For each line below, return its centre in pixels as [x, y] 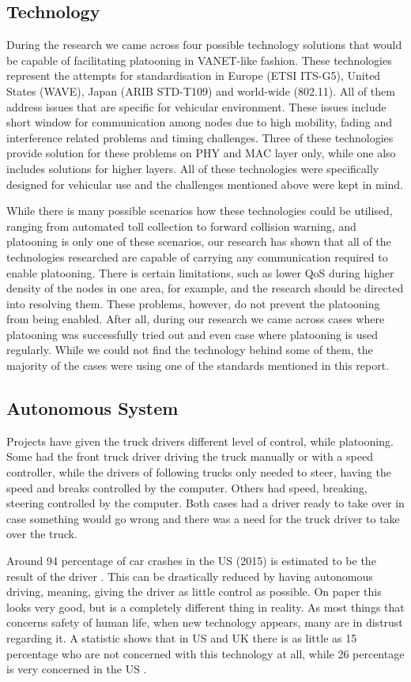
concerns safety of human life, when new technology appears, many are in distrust [205, 622]
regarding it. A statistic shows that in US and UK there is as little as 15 [182, 638]
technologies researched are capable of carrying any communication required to [197, 256]
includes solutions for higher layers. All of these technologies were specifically [193, 168]
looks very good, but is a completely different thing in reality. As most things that [205, 607]
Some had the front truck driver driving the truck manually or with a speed [190, 456]
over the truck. [42, 534]
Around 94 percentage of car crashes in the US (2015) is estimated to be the [191, 561]
